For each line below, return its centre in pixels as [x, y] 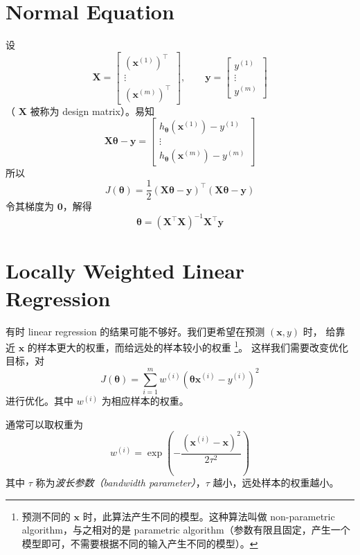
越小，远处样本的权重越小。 [276, 483]
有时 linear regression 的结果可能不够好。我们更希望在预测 [135, 331]
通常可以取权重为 [44, 424]
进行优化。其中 [39, 401]
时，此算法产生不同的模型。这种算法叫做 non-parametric [209, 516]
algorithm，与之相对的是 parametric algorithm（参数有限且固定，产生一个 [186, 530]
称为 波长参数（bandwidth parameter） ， [120, 483]
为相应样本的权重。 [145, 401]
